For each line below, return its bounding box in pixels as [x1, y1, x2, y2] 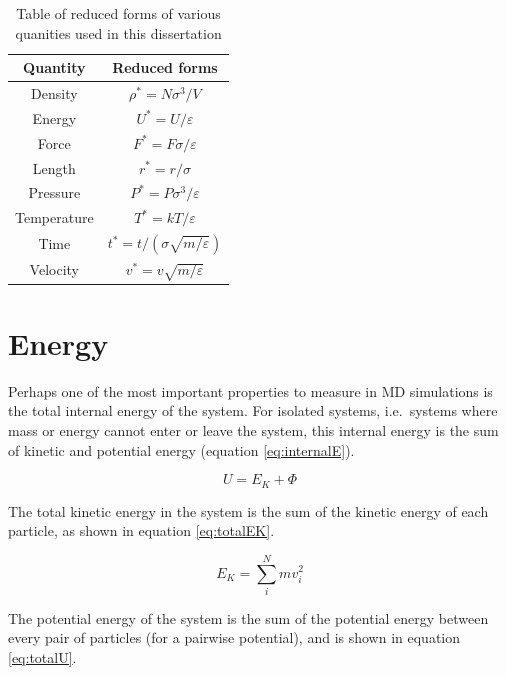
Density [31, 83, 78, 104]
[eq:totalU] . [8, 647, 77, 668]
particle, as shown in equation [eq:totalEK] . [8, 520, 275, 541]
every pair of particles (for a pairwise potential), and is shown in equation [8, 627, 461, 648]
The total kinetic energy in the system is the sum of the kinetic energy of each [8, 500, 489, 521]
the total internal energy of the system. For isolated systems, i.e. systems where [8, 400, 498, 421]
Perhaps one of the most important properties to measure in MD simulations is [8, 380, 493, 401]
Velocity [29, 259, 80, 280]
